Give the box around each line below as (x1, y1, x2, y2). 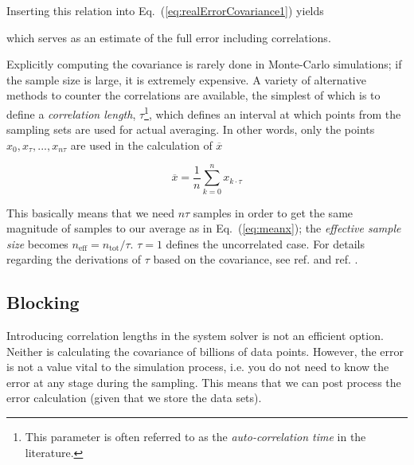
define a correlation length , (6, 105, 136, 122)
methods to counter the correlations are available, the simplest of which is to (6, 87, 381, 104)
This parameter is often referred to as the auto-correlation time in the (25, 428, 366, 445)
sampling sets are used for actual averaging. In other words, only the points (6, 121, 375, 138)
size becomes (6, 235, 68, 252)
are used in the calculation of (70, 136, 213, 153)
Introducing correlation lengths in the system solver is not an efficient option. (6, 327, 384, 344)
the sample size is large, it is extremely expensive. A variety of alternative (6, 71, 366, 88)
